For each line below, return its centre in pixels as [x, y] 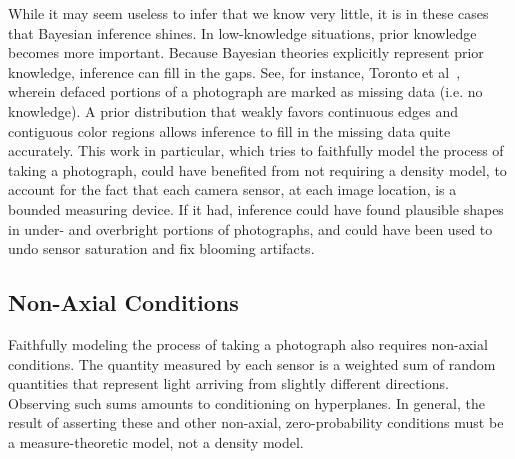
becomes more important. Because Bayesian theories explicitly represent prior [246, 52]
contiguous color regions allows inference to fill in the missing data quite [229, 130]
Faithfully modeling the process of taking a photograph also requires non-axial [248, 343]
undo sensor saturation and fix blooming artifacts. [161, 248]
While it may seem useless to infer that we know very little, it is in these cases [248, 13]
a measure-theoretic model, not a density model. [156, 441]
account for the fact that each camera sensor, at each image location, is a [232, 189]
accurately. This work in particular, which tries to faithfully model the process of [256, 150]
